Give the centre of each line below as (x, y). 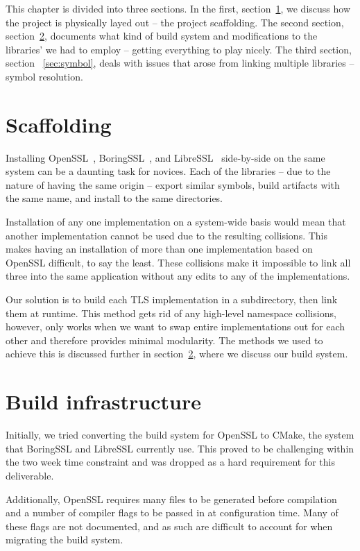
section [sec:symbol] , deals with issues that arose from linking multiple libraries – (180, 63)
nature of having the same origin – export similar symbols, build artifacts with (173, 184)
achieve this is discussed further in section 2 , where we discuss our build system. (177, 354)
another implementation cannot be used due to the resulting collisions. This (167, 235)
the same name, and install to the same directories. (114, 198)
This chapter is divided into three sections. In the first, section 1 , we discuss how (178, 8)
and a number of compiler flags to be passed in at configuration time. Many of (172, 512)
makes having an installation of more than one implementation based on (159, 249)
